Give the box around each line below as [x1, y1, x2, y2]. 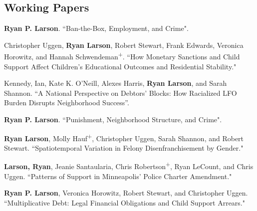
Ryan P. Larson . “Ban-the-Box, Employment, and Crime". [4, 23, 189, 33]
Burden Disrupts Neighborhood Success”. [4, 97, 129, 108]
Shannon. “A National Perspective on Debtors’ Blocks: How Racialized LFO [4, 87, 237, 98]
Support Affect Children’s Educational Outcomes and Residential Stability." [4, 61, 237, 71]
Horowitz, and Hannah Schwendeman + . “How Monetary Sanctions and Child [4, 50, 240, 62]
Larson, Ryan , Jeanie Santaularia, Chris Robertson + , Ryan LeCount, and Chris [4, 160, 254, 172]
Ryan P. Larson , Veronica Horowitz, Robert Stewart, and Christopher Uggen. [4, 188, 248, 198]
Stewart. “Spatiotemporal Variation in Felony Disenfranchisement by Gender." [4, 142, 244, 153]
